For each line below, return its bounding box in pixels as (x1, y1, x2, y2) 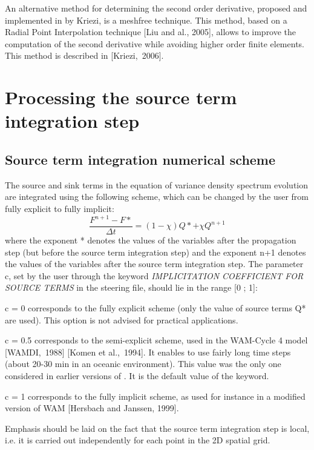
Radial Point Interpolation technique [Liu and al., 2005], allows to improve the (5, 25, 296, 38)
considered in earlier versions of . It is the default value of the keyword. (5, 369, 269, 382)
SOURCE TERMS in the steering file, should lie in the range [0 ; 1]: (5, 281, 258, 294)
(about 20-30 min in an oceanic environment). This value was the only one (5, 357, 281, 370)
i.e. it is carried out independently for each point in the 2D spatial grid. (5, 434, 270, 446)
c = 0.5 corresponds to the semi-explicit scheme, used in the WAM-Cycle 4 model (5, 334, 308, 346)
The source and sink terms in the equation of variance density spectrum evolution (5, 178, 309, 191)
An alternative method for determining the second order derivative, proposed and (5, 2, 307, 14)
